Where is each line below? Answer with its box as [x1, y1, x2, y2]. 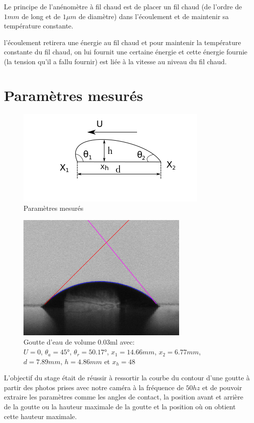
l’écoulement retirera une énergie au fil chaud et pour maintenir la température [4, 37, 241, 47]
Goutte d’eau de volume [23, 337, 96, 347]
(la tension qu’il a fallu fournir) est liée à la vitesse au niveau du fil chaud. [4, 56, 227, 66]
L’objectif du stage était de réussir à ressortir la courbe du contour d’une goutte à [4, 373, 250, 383]
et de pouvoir [202, 382, 242, 392]
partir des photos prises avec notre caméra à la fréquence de [4, 382, 184, 392]
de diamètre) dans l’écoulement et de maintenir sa [78, 11, 229, 21]
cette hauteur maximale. [4, 411, 77, 421]
